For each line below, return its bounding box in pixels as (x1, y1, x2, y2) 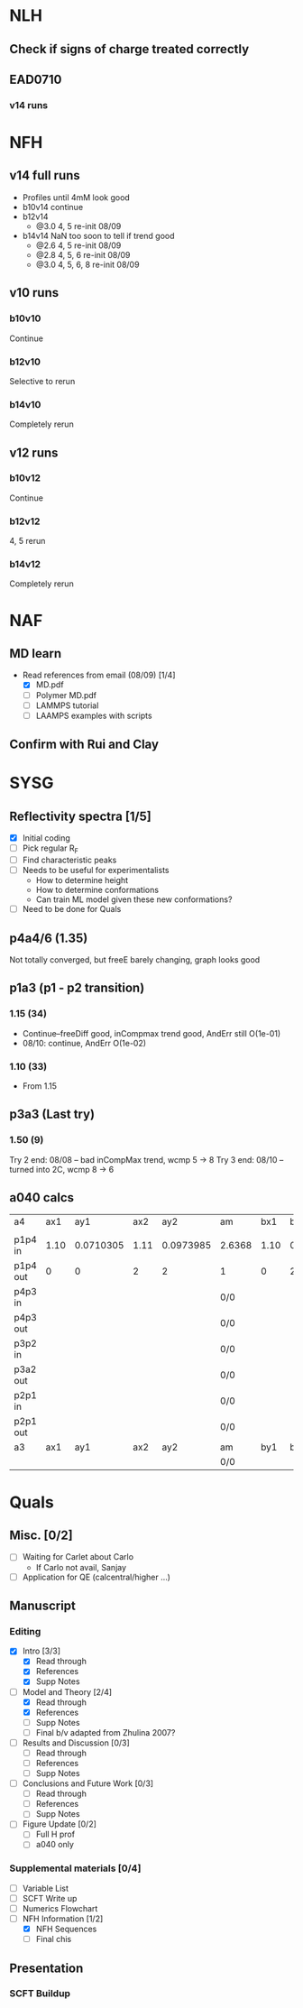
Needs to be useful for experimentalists (22, 865, 170, 876)
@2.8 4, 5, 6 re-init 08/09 (35, 249, 131, 260)
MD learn (9, 646, 62, 661)
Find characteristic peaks (22, 854, 117, 865)
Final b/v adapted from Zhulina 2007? (35, 1727, 176, 1737)
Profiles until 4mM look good (22, 191, 131, 203)
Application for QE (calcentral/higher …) (22, 1571, 171, 1582)
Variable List (22, 1883, 69, 1893)
